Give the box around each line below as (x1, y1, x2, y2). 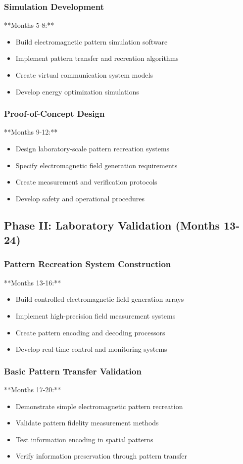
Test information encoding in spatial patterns (15, 434, 153, 444)
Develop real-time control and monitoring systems (15, 344, 167, 354)
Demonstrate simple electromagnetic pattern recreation (15, 401, 183, 411)
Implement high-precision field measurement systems (15, 310, 176, 321)
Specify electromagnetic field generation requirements (15, 160, 178, 170)
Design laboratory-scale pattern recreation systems (15, 143, 170, 153)
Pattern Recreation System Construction (4, 258, 171, 270)
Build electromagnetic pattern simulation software (15, 36, 168, 46)
